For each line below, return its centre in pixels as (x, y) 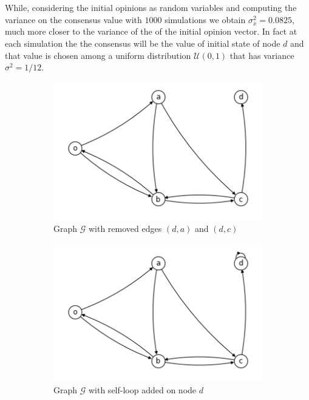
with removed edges (125, 228)
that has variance (262, 55)
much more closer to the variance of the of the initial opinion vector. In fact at (151, 31)
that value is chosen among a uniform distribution (98, 55)
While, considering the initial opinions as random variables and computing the (151, 7)
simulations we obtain (205, 19)
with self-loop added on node (142, 389)
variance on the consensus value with (73, 19)
